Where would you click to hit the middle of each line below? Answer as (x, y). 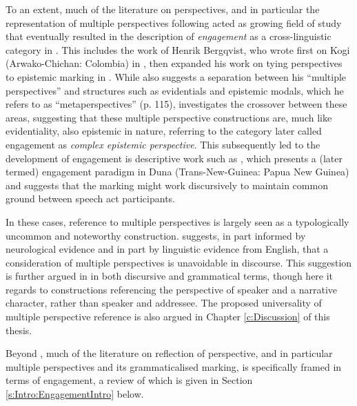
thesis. (19, 330)
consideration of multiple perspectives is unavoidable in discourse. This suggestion (179, 262)
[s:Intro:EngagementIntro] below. (75, 394)
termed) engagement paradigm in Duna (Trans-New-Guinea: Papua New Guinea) (177, 172)
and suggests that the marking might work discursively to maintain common (167, 185)
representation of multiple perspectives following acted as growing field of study (174, 22)
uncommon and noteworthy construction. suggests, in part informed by (156, 235)
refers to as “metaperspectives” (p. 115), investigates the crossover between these (176, 104)
